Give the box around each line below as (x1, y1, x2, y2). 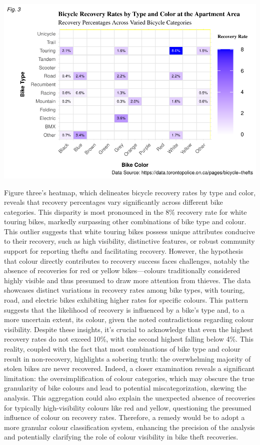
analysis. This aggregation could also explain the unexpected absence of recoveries (4, 392, 255, 403)
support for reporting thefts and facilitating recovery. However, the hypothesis (4, 246, 243, 256)
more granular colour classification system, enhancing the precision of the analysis (4, 422, 255, 432)
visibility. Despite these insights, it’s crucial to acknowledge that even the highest (4, 324, 253, 334)
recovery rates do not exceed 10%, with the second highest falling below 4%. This (4, 334, 253, 344)
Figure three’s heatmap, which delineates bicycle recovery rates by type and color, (4, 187, 256, 197)
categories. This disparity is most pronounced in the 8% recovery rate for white (4, 206, 247, 217)
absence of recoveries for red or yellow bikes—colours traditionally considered (4, 265, 240, 276)
